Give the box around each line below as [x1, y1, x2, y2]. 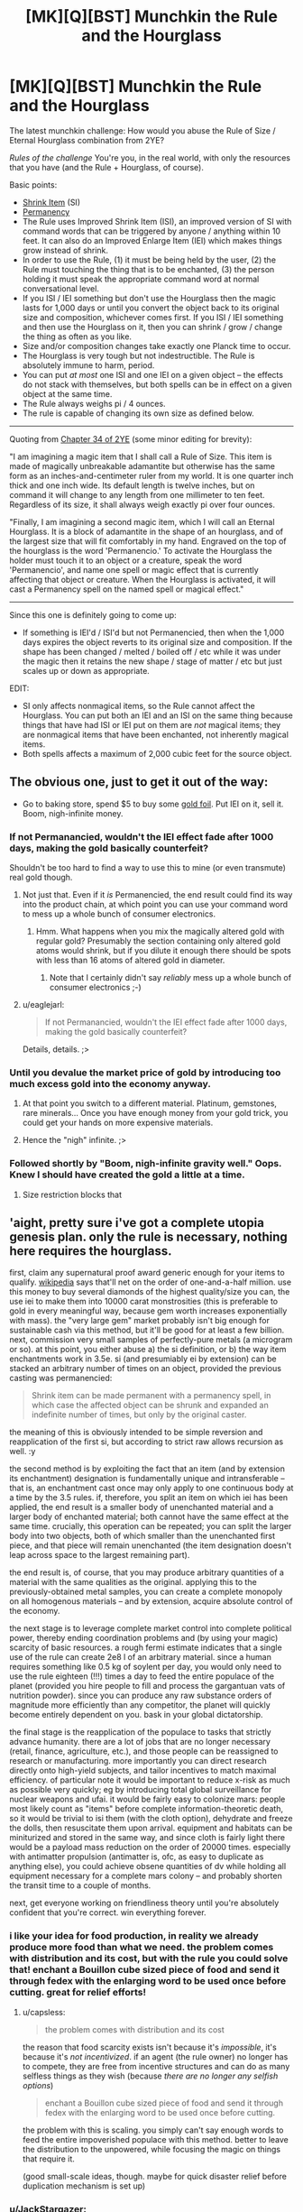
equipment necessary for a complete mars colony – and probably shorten [9, 1870, 282, 1882]
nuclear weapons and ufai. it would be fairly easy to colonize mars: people [9, 1793, 286, 1805]
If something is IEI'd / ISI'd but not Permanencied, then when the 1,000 [22, 627, 285, 638]
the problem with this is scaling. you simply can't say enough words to [22, 2124, 284, 2135]
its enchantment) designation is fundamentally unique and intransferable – [9, 1473, 286, 1484]
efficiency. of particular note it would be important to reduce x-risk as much [9, 1774, 290, 1785]
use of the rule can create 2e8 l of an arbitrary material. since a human [9, 1652, 272, 1663]
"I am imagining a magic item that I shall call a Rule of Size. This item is [9, 451, 272, 462]
